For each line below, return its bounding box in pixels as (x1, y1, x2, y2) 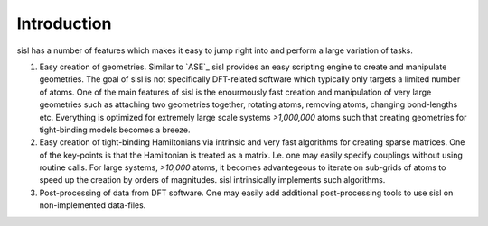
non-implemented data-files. (39, 200, 146, 211)
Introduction (16, 14, 112, 33)
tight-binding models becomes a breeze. (39, 124, 191, 135)
